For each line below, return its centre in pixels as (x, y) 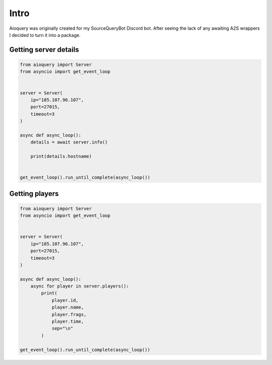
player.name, (68, 307)
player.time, (68, 322)
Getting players (34, 193)
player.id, (65, 300)
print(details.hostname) (61, 157)
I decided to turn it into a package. (45, 35)
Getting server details (44, 50)
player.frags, (69, 314)
